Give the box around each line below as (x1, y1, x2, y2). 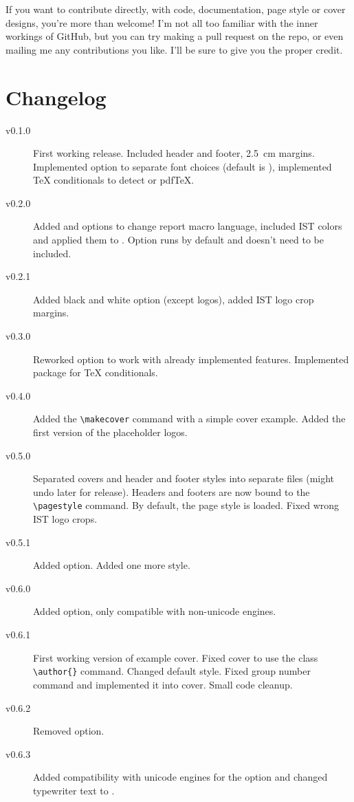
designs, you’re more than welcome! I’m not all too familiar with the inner (5, 15, 318, 30)
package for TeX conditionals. (33, 365, 158, 380)
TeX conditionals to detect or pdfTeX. (33, 173, 195, 187)
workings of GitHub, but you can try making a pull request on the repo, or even (5, 29, 344, 43)
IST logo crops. (33, 512, 98, 526)
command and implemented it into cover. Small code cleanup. (33, 677, 293, 691)
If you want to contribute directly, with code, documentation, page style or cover (5, 2, 346, 16)
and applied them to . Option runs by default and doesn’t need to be (33, 232, 324, 247)
